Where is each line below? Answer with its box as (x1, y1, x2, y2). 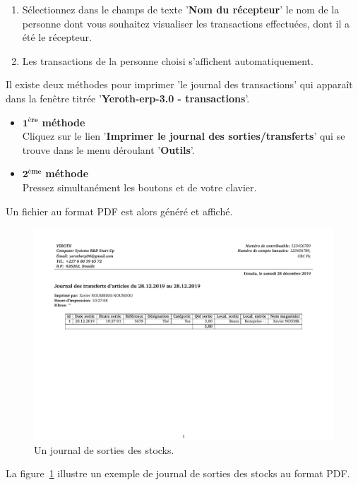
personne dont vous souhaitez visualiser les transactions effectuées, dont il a (22, 16, 350, 30)
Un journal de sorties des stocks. (34, 442, 174, 457)
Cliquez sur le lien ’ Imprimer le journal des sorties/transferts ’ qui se (22, 128, 345, 143)
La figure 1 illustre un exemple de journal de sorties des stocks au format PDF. (6, 466, 350, 481)
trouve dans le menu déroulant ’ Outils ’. (22, 142, 195, 157)
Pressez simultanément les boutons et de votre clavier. (22, 179, 257, 194)
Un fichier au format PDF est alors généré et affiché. (6, 203, 233, 218)
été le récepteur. (22, 30, 92, 44)
